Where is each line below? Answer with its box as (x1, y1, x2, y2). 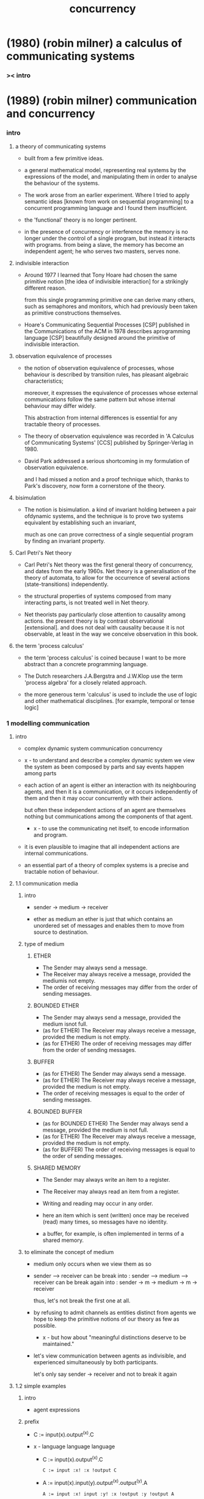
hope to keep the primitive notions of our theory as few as (33, 1315, 180, 1323)
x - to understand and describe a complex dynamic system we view (24, 756, 195, 764)
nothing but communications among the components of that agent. (24, 813, 194, 820)
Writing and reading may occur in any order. (42, 1200, 154, 1207)
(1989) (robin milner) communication (6, 94, 197, 108)
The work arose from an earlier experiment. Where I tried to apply (24, 191, 190, 198)
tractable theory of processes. (24, 420, 101, 427)
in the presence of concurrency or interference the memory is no (24, 228, 188, 235)
